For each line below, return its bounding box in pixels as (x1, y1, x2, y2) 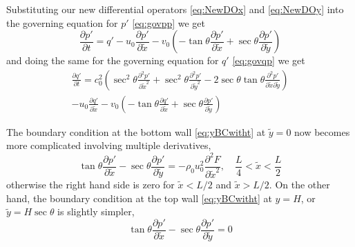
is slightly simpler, (57, 204, 135, 219)
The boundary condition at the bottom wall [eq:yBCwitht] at (6, 124, 266, 139)
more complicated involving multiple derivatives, (6, 138, 211, 152)
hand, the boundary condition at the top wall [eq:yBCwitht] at (6, 190, 272, 205)
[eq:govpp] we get (132, 15, 206, 30)
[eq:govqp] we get (232, 53, 305, 68)
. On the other (269, 177, 330, 192)
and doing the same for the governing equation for (6, 53, 219, 68)
